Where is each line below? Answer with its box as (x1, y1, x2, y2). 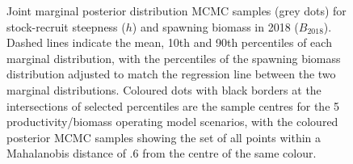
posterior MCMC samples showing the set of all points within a (6, 128, 321, 145)
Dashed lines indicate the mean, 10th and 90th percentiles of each (6, 34, 332, 51)
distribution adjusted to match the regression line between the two (6, 65, 336, 82)
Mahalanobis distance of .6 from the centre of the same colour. (6, 145, 317, 162)
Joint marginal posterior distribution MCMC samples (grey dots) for (6, 2, 347, 19)
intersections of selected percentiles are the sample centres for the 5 (6, 97, 340, 114)
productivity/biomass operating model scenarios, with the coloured (6, 113, 338, 130)
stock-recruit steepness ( (6, 18, 126, 35)
